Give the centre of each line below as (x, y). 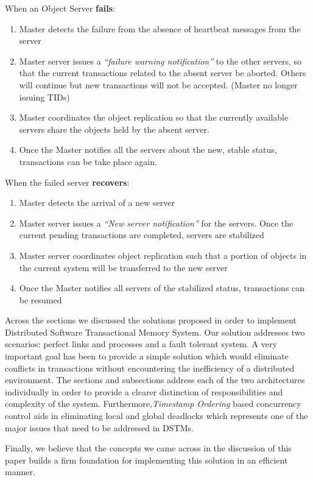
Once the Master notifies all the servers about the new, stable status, (148, 150)
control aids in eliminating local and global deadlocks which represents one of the (156, 416)
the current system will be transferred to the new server (123, 267)
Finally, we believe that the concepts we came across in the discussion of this (148, 448)
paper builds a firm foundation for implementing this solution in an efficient (146, 460)
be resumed (40, 299)
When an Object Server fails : (60, 8)
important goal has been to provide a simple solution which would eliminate (147, 356)
